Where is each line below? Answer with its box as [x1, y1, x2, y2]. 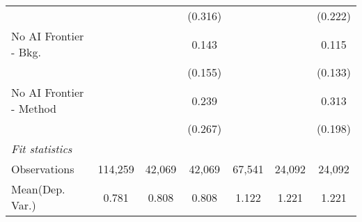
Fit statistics [11, 141, 72, 157]
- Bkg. [11, 44, 41, 60]
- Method [11, 100, 56, 116]
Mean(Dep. [11, 181, 65, 197]
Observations [11, 161, 74, 177]
